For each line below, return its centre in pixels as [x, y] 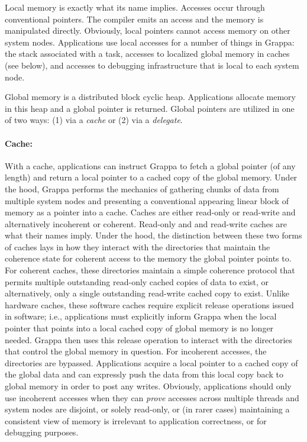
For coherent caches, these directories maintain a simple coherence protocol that [150, 270]
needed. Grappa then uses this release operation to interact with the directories [149, 339]
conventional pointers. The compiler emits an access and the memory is [134, 19]
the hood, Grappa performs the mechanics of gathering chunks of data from [142, 188]
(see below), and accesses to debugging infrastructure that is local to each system [152, 65]
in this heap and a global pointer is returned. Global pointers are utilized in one [150, 108]
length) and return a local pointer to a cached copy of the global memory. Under [151, 177]
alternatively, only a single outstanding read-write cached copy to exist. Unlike [147, 293]
